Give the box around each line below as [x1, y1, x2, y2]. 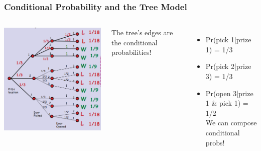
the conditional [111, 37, 158, 47]
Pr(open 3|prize [205, 88, 253, 98]
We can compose [205, 117, 257, 128]
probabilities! [111, 47, 152, 57]
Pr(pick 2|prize [205, 61, 251, 71]
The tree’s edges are [111, 27, 173, 38]
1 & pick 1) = [205, 98, 248, 108]
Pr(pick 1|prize [205, 34, 251, 45]
